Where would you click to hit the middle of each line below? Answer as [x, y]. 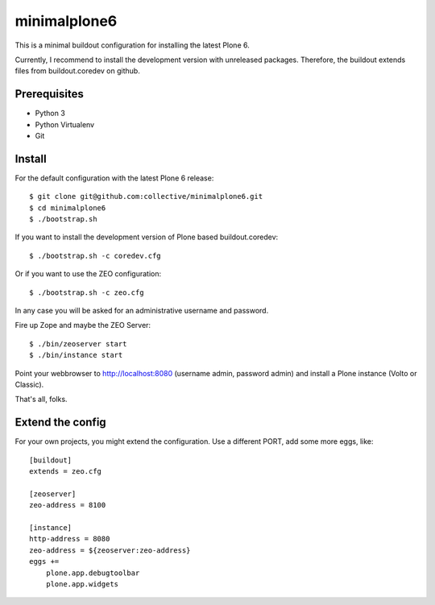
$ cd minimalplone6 [68, 208]
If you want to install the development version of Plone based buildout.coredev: [147, 237]
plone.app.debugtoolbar [93, 573]
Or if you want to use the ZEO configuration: [88, 274]
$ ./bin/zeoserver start [78, 344]
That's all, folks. [41, 400]
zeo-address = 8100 [68, 505]
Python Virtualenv [65, 124]
